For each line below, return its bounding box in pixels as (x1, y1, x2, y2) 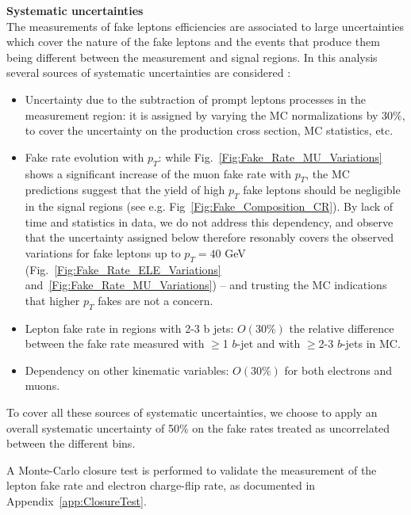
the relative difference (289, 319, 394, 336)
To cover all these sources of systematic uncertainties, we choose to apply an (6, 404, 378, 421)
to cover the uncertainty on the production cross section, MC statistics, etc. (25, 122, 394, 139)
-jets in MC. (341, 335, 401, 352)
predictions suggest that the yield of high (25, 181, 225, 198)
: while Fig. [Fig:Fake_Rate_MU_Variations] (158, 148, 382, 165)
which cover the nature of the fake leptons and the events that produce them (6, 33, 380, 50)
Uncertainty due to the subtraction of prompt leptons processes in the (25, 90, 366, 107)
